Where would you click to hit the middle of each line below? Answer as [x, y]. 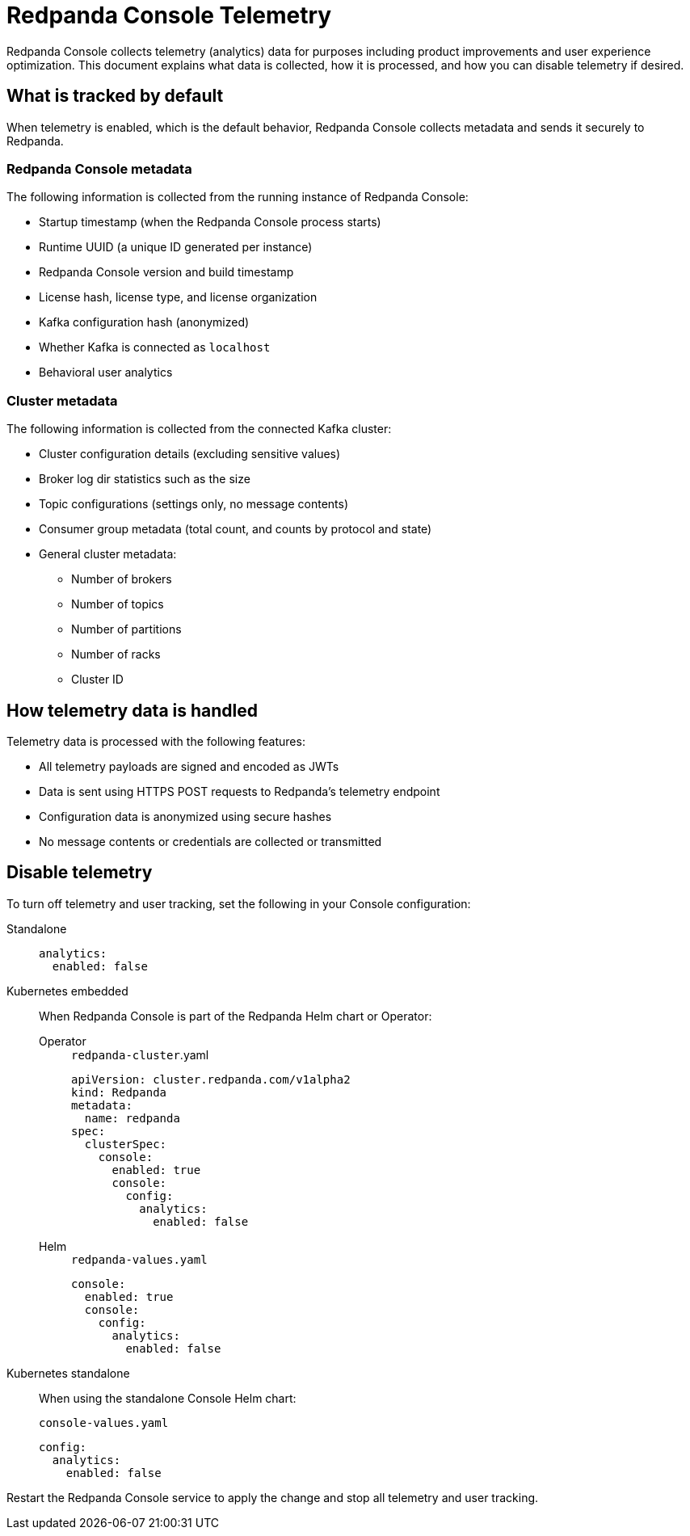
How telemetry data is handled [132, 710]
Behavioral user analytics [106, 372]
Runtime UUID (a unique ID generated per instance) [176, 247]
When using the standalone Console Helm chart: [168, 1398]
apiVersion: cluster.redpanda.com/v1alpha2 [211, 1079]
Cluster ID [97, 680]
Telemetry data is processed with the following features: [156, 741]
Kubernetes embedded [67, 991]
